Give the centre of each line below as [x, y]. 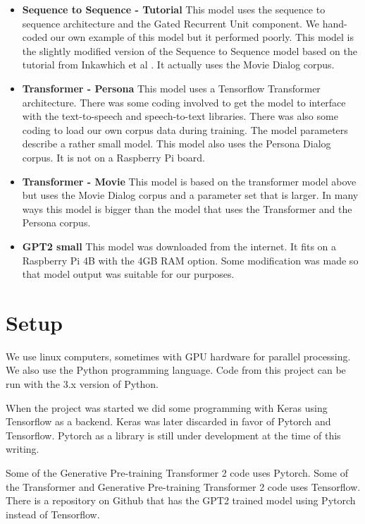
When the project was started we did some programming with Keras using [167, 407]
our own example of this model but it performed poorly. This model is [202, 37]
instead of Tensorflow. [53, 514]
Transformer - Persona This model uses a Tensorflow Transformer [171, 88]
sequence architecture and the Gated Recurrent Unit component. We [171, 23]
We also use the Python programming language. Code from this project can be [176, 370]
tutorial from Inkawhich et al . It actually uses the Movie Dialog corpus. [178, 65]
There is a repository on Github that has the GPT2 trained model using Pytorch [181, 500]
